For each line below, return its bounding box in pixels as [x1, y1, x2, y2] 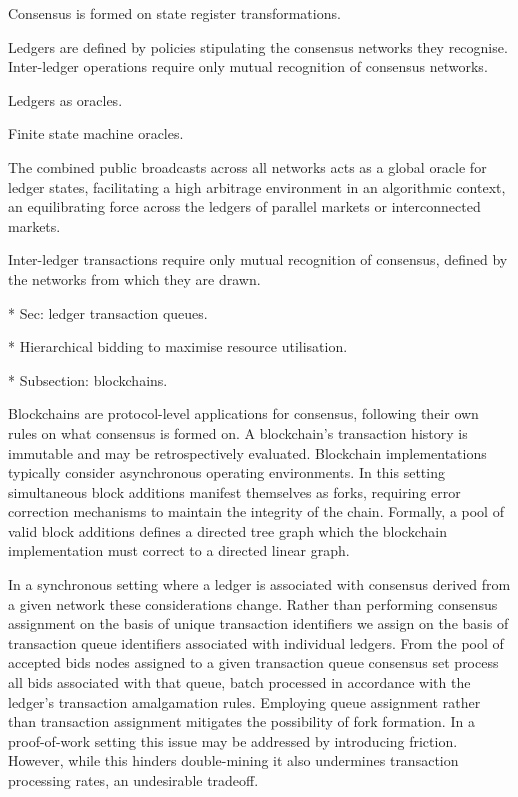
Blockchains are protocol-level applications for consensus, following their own [8, 403, 479, 424]
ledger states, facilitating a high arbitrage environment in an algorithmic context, [8, 176, 506, 197]
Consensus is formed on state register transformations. [8, 3, 341, 23]
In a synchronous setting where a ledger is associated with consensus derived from [8, 574, 511, 595]
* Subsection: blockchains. [8, 369, 168, 390]
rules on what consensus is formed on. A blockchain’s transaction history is [8, 422, 468, 443]
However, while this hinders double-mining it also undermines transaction [8, 750, 459, 771]
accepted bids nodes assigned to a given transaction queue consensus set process [8, 652, 499, 673]
